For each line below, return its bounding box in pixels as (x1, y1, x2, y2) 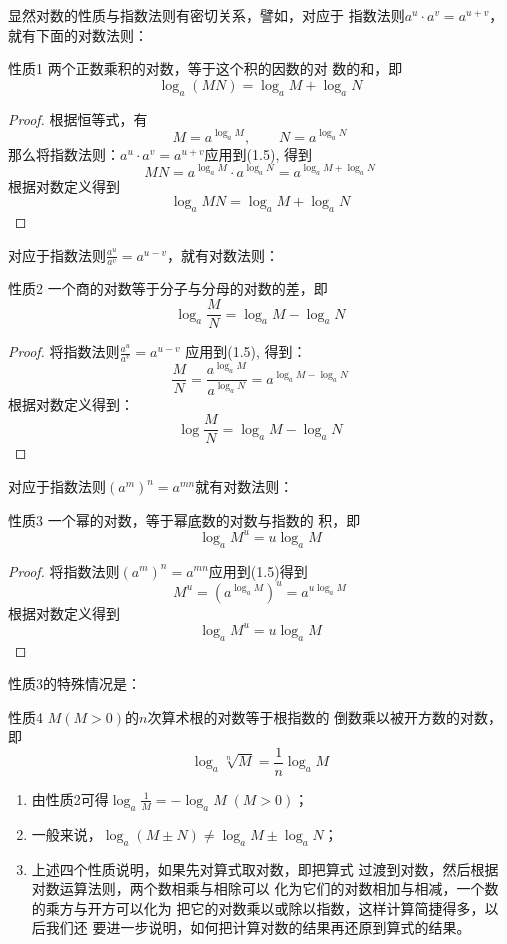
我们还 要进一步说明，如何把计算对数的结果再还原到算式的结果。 (45, 917, 471, 938)
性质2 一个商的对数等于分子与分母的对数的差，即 (8, 278, 328, 299)
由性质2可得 (31, 788, 109, 809)
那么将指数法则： (8, 143, 120, 164)
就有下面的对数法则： (8, 24, 148, 45)
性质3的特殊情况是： (8, 673, 141, 694)
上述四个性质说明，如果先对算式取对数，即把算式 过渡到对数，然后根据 (31, 858, 499, 879)
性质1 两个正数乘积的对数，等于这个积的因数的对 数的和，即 (8, 58, 403, 79)
